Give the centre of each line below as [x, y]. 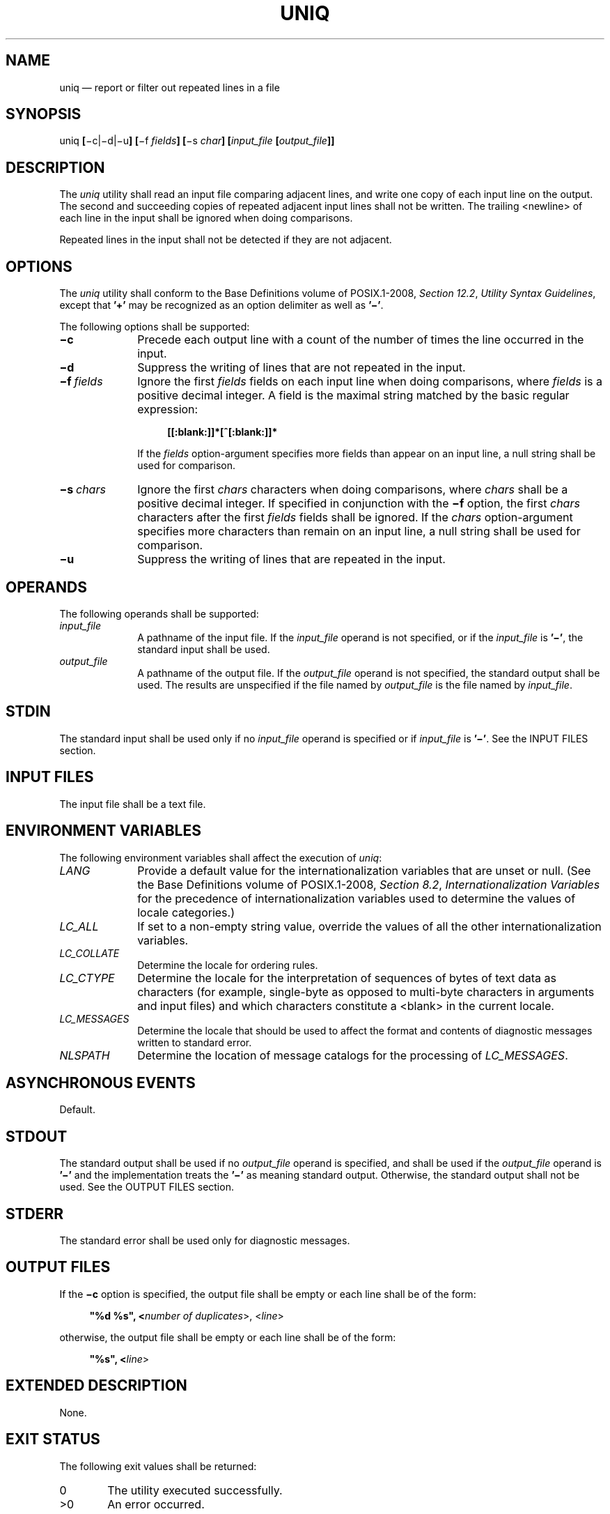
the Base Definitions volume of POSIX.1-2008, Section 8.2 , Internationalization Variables [369, 884]
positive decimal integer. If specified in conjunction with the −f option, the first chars [359, 504]
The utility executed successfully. [195, 1490]
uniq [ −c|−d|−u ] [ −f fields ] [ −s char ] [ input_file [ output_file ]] [197, 141]
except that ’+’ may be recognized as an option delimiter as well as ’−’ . [221, 305]
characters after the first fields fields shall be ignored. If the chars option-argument [355, 518]
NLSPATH [85, 1055]
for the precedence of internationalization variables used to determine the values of [357, 898]
